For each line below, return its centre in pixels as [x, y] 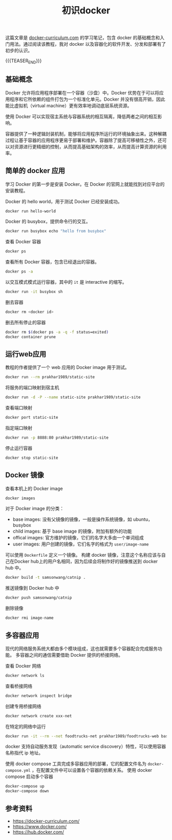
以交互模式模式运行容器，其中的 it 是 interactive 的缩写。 [66, 282]
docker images [20, 498]
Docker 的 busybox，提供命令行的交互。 [48, 222]
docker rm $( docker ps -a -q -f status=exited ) [57, 332]
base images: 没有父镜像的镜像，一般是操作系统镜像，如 [72, 519]
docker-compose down [27, 791]
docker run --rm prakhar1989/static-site [50, 377]
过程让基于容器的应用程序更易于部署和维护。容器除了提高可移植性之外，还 [84, 140]
